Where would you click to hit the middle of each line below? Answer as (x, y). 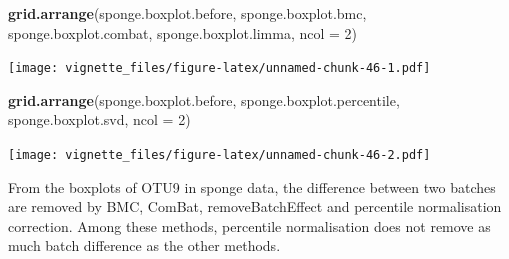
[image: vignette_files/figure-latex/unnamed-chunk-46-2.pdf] (219, 155)
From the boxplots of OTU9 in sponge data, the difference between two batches (252, 186)
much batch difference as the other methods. (144, 245)
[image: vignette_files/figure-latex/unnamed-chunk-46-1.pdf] (219, 68)
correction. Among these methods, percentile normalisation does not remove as (249, 225)
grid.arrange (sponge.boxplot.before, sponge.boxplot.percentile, (204, 99)
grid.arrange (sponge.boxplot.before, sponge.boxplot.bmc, (187, 13)
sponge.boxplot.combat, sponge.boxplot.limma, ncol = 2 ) (183, 32)
